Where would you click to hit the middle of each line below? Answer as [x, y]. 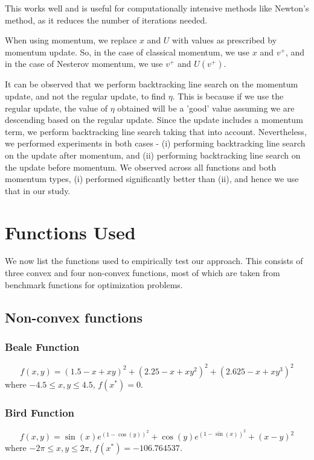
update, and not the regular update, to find [85, 96]
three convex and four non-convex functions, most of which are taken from [143, 273]
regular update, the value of [56, 108]
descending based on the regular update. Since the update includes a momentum [154, 120]
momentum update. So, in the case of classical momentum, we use [127, 52]
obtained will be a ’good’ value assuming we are [206, 108]
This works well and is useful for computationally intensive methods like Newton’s [157, 8]
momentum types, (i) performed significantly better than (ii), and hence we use [152, 179]
